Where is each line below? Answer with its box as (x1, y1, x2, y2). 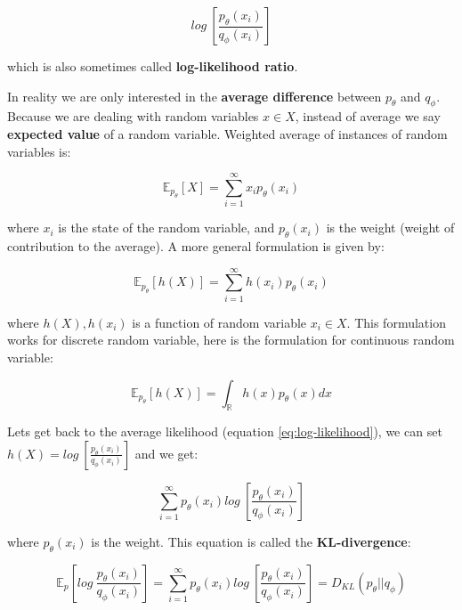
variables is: (7, 142, 71, 160)
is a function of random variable (132, 313, 307, 331)
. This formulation (346, 313, 446, 331)
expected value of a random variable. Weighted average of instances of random (7, 124, 448, 142)
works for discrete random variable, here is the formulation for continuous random (7, 330, 455, 349)
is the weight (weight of (326, 218, 455, 237)
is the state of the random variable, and (58, 218, 275, 237)
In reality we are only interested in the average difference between (7, 86, 382, 105)
